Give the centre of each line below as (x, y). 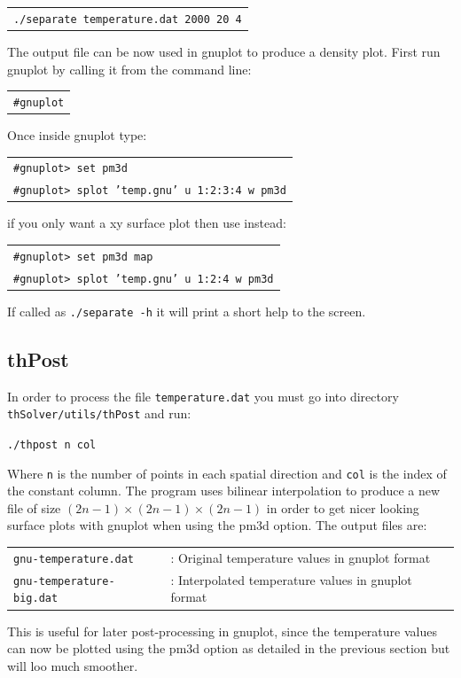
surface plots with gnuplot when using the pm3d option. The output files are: (217, 525)
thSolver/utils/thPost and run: (99, 413)
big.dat (36, 599)
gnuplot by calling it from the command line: (129, 69)
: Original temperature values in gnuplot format (301, 557)
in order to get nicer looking (343, 507)
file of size (34, 507)
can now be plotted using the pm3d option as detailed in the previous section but (229, 648)
